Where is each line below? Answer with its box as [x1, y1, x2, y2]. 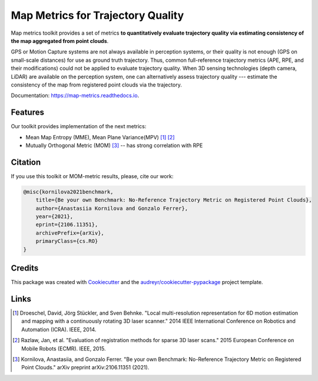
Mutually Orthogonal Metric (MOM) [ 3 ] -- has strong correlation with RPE [25, 142, 203, 149]
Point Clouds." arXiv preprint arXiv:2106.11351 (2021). [21, 364, 150, 371]
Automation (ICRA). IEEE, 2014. [21, 326, 97, 333]
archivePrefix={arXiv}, [35, 229, 104, 236]
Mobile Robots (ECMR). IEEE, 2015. [21, 345, 106, 352]
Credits [11, 263, 39, 273]
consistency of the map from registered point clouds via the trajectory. [11, 81, 183, 88]
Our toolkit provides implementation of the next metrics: [11, 123, 147, 130]
